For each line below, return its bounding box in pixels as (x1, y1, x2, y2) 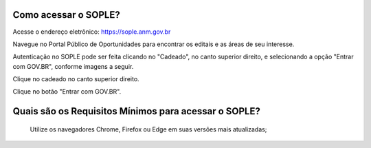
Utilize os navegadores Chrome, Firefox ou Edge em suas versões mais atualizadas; (30, 125, 267, 134)
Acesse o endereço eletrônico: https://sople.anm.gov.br (12, 28, 171, 36)
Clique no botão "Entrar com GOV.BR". (12, 87, 122, 96)
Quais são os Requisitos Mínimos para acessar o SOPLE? (12, 105, 260, 117)
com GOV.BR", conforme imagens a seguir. (12, 62, 134, 70)
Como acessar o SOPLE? (12, 9, 120, 21)
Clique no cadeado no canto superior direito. (12, 75, 140, 83)
